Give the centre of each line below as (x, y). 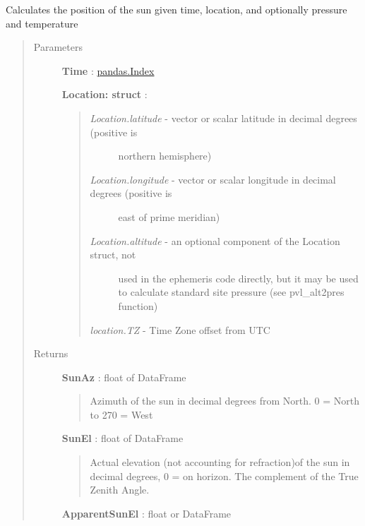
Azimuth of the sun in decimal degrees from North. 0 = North (225, 401)
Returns (51, 353)
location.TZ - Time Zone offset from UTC (180, 329)
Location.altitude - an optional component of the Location (215, 240)
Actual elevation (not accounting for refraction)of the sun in (220, 462)
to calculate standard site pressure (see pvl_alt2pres (231, 292)
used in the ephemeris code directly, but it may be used (238, 278)
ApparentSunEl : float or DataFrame (146, 513)
